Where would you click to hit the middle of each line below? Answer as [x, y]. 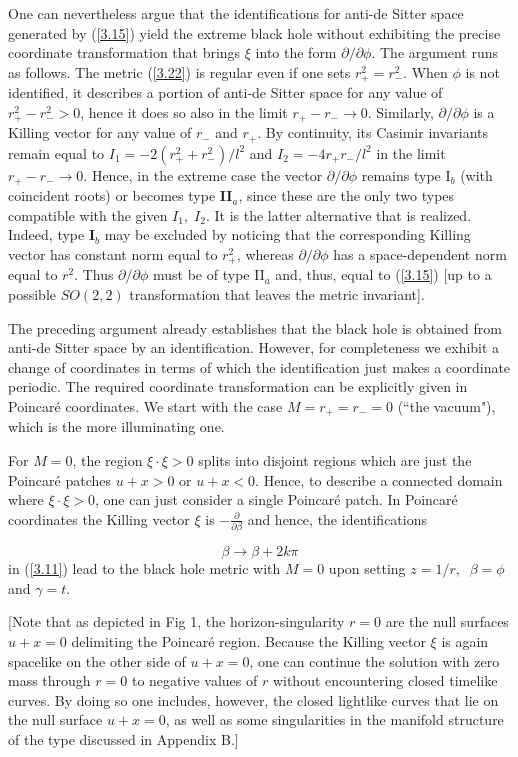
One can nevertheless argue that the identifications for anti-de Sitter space [236, 13]
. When [425, 71]
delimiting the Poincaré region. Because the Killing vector [248, 640]
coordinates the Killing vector [99, 518]
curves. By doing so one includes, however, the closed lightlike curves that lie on [253, 699]
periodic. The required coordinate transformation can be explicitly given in [238, 386]
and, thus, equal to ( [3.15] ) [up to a [383, 274]
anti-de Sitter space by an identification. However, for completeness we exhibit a [254, 347]
